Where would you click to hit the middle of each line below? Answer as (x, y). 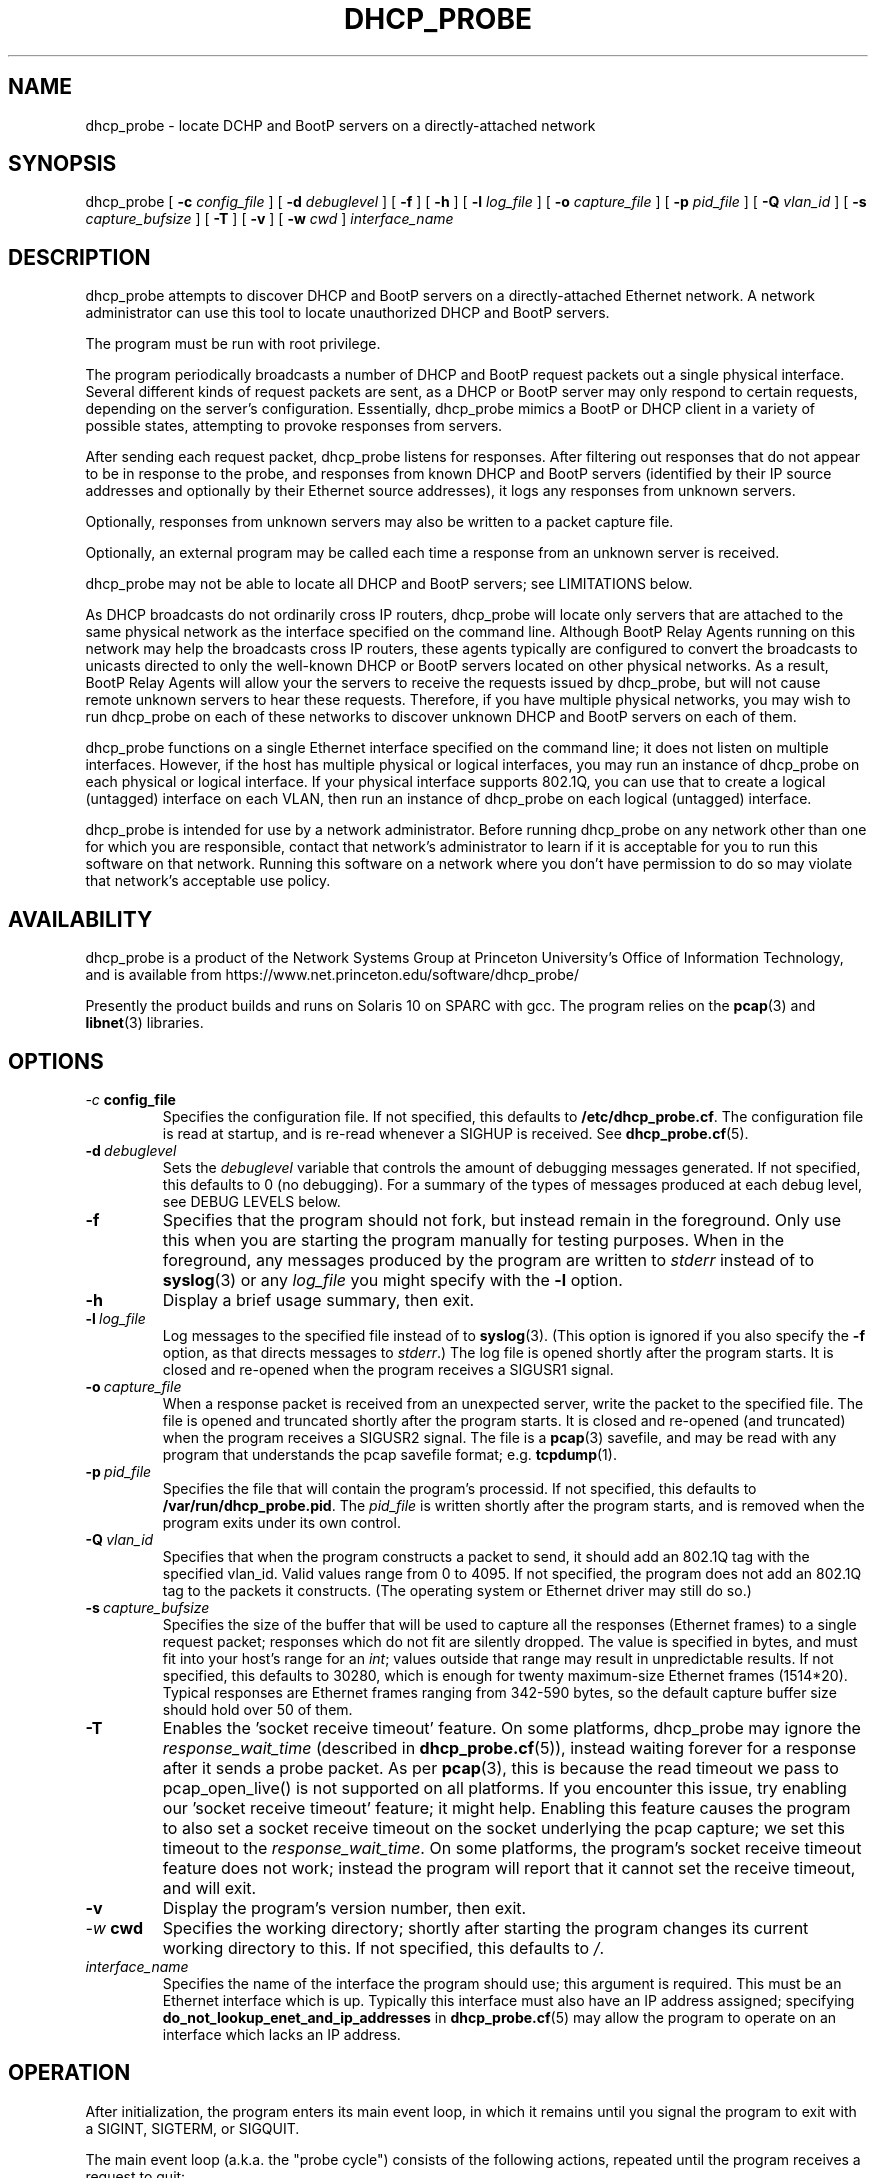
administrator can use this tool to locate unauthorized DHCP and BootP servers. (347, 313)
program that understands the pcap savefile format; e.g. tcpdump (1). (389, 1454)
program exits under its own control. (281, 1522)
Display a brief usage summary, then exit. (318, 1299)
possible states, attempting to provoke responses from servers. (294, 426)
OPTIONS (56, 1061)
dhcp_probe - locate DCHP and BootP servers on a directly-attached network (340, 125)
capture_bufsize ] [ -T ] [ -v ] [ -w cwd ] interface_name (269, 219)
